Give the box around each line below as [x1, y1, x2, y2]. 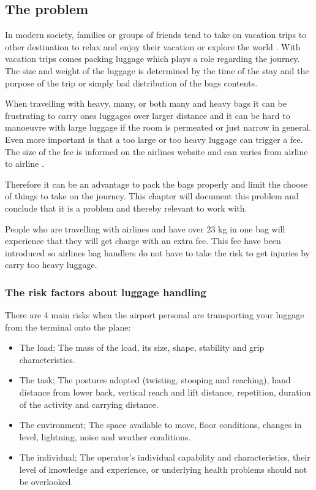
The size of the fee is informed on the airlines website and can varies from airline [5, 145, 308, 158]
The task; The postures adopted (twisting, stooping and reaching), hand [19, 373, 291, 386]
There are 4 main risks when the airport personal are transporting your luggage [5, 308, 304, 321]
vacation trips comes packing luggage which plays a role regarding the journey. [5, 52, 300, 65]
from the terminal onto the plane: [5, 320, 131, 333]
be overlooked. [19, 475, 73, 488]
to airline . [5, 157, 44, 170]
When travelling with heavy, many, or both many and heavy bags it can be [5, 97, 287, 110]
